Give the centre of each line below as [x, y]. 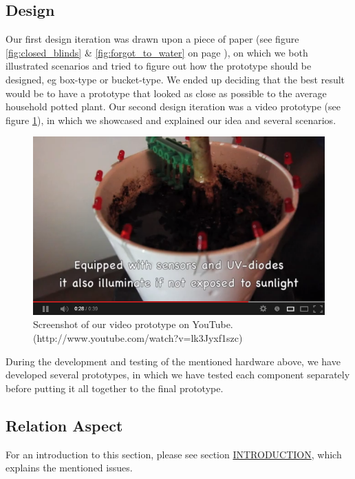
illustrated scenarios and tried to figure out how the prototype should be [159, 66]
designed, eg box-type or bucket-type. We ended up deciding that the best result [175, 79]
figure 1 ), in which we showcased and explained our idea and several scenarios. [171, 120]
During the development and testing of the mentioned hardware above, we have [173, 361]
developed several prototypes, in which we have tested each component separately [178, 375]
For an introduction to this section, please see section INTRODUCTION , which [174, 454]
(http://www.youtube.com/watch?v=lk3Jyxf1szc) [138, 337]
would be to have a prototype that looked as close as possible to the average [166, 93]
